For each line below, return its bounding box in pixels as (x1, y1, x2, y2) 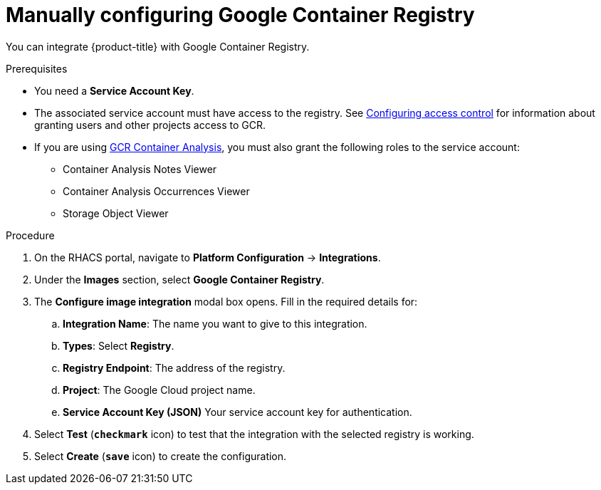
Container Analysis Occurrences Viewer (63, 184, 250, 197)
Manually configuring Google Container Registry (6, 3, 475, 27)
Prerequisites (6, 62, 68, 75)
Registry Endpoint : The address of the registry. (63, 361, 286, 374)
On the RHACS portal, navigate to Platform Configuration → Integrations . (34, 251, 381, 264)
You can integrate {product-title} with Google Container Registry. (6, 40, 310, 53)
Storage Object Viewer (63, 207, 169, 219)
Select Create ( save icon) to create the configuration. (34, 449, 287, 462)
